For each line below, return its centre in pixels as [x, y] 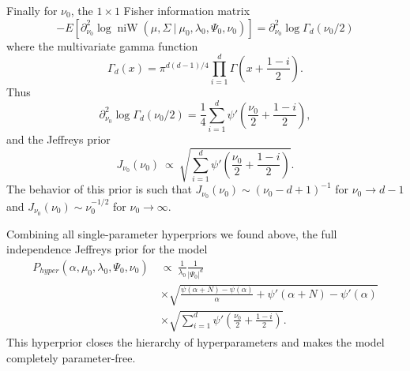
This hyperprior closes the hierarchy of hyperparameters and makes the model [196, 341]
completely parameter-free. [71, 357]
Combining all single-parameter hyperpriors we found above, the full [172, 233]
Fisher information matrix [187, 10]
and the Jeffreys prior [58, 139]
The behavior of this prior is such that [99, 189]
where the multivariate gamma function [102, 45]
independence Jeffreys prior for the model [107, 249]
